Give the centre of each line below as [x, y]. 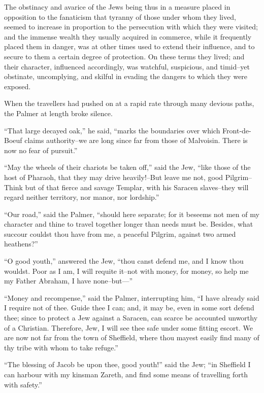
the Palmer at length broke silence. [58, 113]
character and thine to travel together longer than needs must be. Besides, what [129, 224]
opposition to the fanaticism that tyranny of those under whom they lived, [120, 16]
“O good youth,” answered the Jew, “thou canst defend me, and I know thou [124, 261]
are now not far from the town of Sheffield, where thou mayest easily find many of [132, 337]
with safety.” [23, 384]
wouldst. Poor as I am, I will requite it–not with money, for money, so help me [126, 271]
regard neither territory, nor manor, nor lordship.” [82, 197]
